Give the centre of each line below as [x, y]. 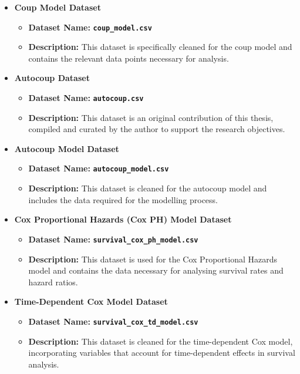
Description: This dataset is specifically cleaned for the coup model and [160, 47]
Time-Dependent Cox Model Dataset [91, 301]
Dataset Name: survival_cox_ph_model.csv [113, 239]
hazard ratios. [53, 282]
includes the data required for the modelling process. [123, 199]
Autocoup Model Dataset [67, 148]
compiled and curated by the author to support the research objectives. [157, 129]
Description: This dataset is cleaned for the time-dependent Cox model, [161, 341]
